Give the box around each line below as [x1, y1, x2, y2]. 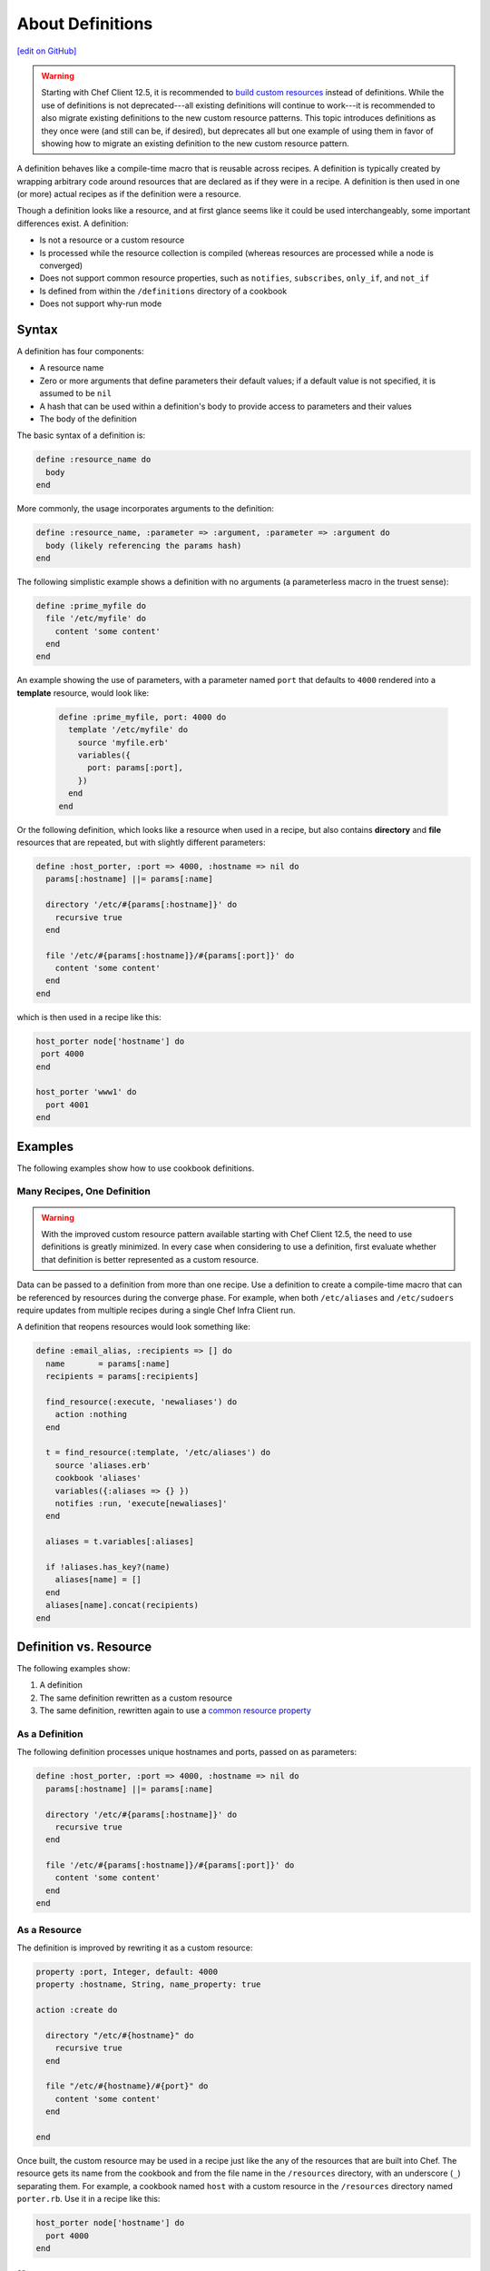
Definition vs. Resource [16, 1639, 152, 1654]
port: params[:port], [87, 763, 183, 773]
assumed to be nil [39, 388, 113, 399]
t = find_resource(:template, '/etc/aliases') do [45, 1447, 271, 1458]
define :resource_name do [35, 454, 152, 465]
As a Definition [16, 1727, 83, 1740]
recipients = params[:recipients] [45, 1372, 200, 1382]
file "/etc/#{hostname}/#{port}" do [45, 2081, 209, 2091]
